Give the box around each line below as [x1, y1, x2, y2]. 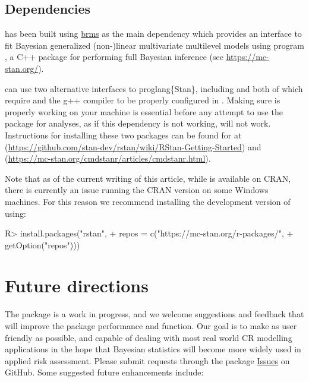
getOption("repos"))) [5, 238, 80, 251]
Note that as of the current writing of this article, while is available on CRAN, [5, 172, 291, 184]
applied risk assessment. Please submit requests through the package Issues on [5, 354, 290, 367]
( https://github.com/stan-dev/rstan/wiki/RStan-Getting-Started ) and [5, 140, 261, 153]
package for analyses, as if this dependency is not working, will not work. [5, 117, 271, 130]
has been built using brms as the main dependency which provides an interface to [5, 27, 302, 40]
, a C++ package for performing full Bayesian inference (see [5, 50, 223, 63]
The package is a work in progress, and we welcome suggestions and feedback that [5, 308, 304, 320]
